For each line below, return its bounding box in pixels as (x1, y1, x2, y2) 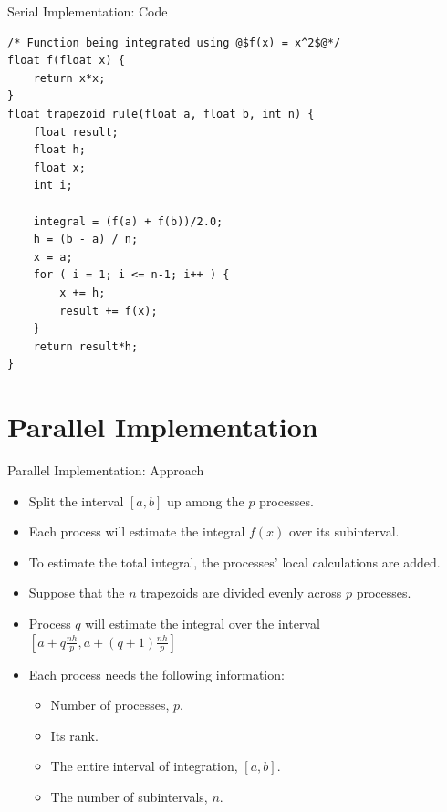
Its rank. (50, 725, 99, 744)
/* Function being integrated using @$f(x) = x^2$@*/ (7, 36, 341, 49)
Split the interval (28, 491, 124, 510)
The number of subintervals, (50, 786, 208, 806)
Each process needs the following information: (28, 664, 285, 683)
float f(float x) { (7, 54, 125, 68)
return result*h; (33, 339, 139, 353)
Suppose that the (28, 583, 125, 602)
